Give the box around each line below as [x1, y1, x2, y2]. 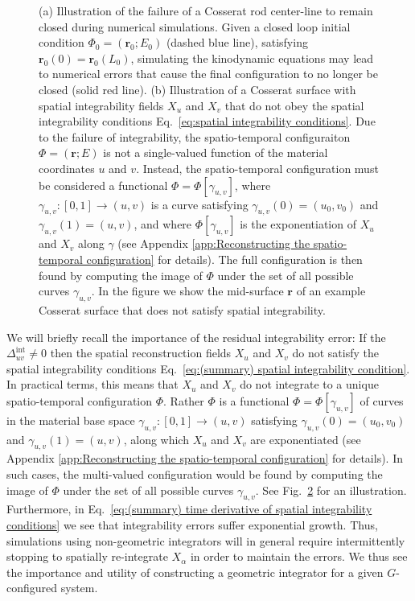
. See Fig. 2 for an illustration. [255, 481, 407, 498]
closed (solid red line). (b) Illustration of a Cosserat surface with [39, 80, 356, 97]
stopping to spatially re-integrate [6, 548, 168, 565]
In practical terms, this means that [6, 376, 179, 393]
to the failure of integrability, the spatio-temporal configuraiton [39, 128, 351, 145]
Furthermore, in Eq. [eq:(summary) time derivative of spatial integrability [6, 500, 372, 517]
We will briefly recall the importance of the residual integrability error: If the [6, 328, 386, 345]
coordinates [39, 159, 95, 176]
